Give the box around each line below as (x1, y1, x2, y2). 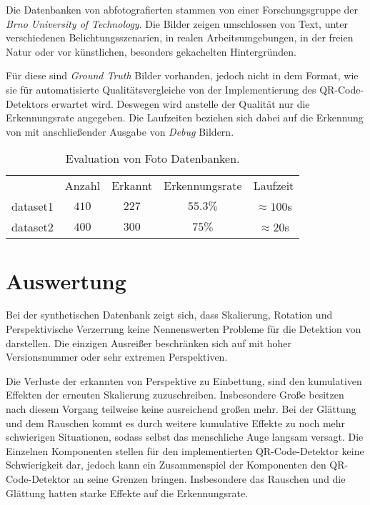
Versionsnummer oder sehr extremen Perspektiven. (6, 349, 228, 364)
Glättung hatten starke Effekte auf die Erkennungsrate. (6, 485, 249, 500)
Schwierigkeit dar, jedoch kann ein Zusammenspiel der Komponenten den (6, 457, 326, 472)
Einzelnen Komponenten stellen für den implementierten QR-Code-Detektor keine (6, 443, 364, 458)
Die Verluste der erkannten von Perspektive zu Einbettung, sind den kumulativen (6, 373, 362, 388)
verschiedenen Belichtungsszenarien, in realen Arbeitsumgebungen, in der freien (6, 30, 354, 45)
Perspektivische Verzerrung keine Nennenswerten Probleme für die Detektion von (6, 321, 361, 336)
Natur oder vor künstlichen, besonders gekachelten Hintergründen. (6, 44, 296, 59)
